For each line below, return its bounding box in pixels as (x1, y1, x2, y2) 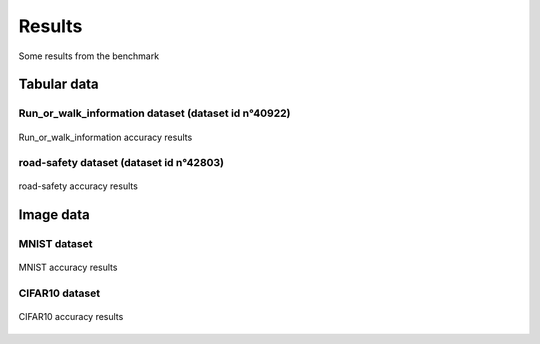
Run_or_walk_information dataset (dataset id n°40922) (18, 106, 291, 120)
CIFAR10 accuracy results (18, 311, 124, 323)
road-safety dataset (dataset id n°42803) (18, 156, 225, 170)
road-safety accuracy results (18, 180, 139, 192)
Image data (18, 206, 90, 224)
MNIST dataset (18, 237, 93, 251)
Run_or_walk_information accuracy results (18, 131, 193, 143)
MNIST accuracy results (18, 261, 118, 274)
